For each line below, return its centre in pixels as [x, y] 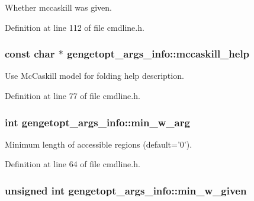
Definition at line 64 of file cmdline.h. [73, 164]
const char [30, 54]
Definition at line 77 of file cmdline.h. [73, 95]
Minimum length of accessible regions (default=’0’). [99, 144]
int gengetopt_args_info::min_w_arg [97, 122]
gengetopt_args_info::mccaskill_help [158, 54]
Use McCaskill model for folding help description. [94, 76]
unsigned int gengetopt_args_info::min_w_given [126, 190]
